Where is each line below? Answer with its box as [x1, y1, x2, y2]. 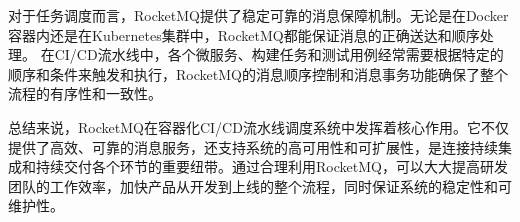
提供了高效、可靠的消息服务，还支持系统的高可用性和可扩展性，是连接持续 [8, 136, 498, 157]
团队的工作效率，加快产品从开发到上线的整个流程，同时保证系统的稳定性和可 [8, 175, 512, 196]
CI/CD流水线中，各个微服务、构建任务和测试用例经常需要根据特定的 [54, 44, 504, 65]
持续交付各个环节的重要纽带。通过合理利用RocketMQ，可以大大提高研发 [35, 156, 508, 177]
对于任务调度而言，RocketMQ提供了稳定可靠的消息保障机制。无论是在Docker [8, 5, 509, 25]
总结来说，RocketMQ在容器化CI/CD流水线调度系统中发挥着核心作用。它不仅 [8, 116, 509, 137]
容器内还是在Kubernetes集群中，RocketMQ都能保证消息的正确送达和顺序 [8, 24, 480, 45]
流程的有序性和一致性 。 [8, 83, 162, 104]
